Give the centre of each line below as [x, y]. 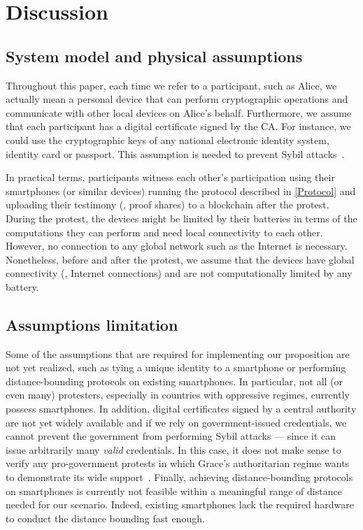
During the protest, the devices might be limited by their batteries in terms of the [181, 218]
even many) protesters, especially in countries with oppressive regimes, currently [178, 395]
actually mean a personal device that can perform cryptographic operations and [177, 99]
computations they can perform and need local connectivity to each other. [164, 232]
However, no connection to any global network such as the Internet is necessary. [177, 246]
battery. [22, 286]
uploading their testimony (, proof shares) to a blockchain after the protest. [168, 205]
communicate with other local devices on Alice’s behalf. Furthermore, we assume [179, 112]
